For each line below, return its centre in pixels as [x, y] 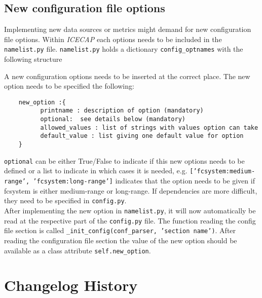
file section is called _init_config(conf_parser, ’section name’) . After [120, 230]
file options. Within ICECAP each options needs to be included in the [113, 39]
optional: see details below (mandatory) [113, 119]
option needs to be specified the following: [69, 86]
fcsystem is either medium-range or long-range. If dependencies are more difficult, [131, 190]
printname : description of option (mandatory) [122, 111]
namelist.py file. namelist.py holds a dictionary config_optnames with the [124, 49]
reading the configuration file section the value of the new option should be [121, 240]
